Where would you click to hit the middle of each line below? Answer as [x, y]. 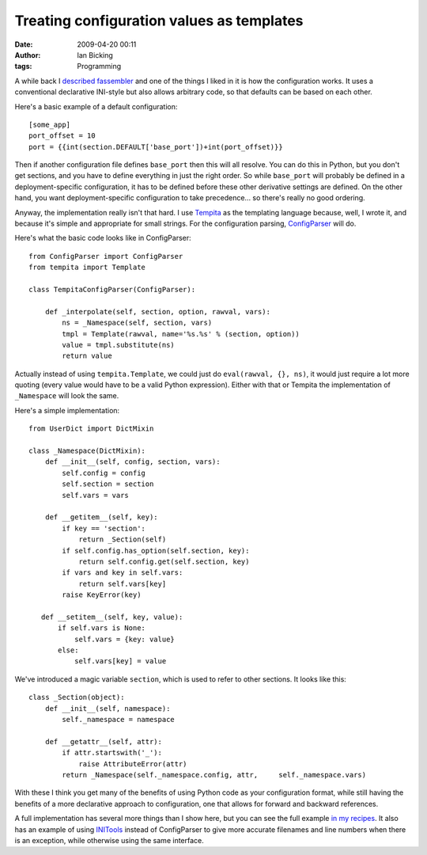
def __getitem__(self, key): [101, 517]
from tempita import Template [87, 268]
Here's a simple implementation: [67, 410]
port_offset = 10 [62, 136]
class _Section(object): [77, 697]
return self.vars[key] [123, 583]
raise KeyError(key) [102, 595]
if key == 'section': [104, 528]
